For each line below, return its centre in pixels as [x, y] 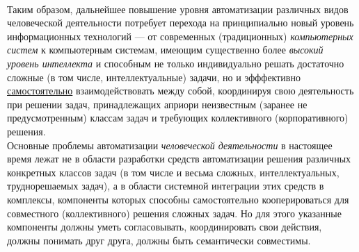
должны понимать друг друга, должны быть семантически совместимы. [159, 240]
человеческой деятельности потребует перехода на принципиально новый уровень [181, 23]
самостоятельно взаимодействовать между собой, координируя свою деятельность [181, 91]
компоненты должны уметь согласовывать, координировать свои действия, [165, 227]
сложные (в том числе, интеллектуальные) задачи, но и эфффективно [154, 77]
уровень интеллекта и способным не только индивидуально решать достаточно [176, 63]
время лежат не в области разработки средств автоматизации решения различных [179, 159]
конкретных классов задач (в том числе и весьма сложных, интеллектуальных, [173, 172]
